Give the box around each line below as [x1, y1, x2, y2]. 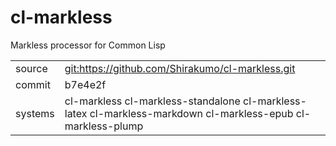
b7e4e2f [64, 77, 107, 91]
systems [15, 106, 55, 120]
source [15, 61, 48, 75]
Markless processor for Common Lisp [10, 39, 166, 51]
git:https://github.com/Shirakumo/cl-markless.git [64, 61, 296, 75]
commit [15, 77, 51, 91]
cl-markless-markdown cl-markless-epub [89, 106, 294, 120]
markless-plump [64, 119, 144, 133]
